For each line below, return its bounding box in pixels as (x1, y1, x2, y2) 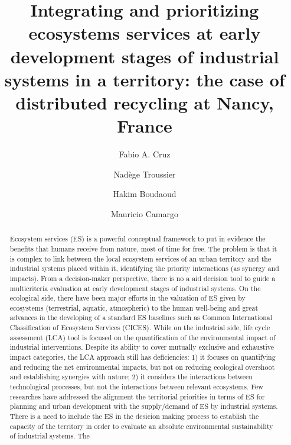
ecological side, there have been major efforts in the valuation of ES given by (9, 293, 246, 303)
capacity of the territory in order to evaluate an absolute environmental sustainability (9, 421, 273, 431)
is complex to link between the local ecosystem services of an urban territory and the (9, 253, 272, 263)
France (117, 114, 172, 138)
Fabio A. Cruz (119, 148, 171, 160)
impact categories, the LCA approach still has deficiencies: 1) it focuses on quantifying (9, 352, 276, 362)
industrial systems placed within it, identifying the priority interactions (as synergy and (9, 263, 279, 273)
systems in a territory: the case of (4, 67, 285, 91)
